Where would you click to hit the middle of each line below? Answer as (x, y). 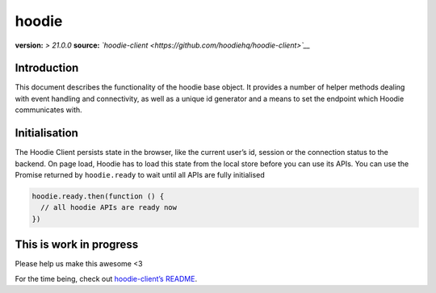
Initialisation (46, 133)
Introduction (47, 68)
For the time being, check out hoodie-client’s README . (106, 278)
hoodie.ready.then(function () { (98, 196)
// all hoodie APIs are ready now (109, 207)
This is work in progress (77, 245)
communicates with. (48, 110)
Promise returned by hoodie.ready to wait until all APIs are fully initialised (140, 174)
